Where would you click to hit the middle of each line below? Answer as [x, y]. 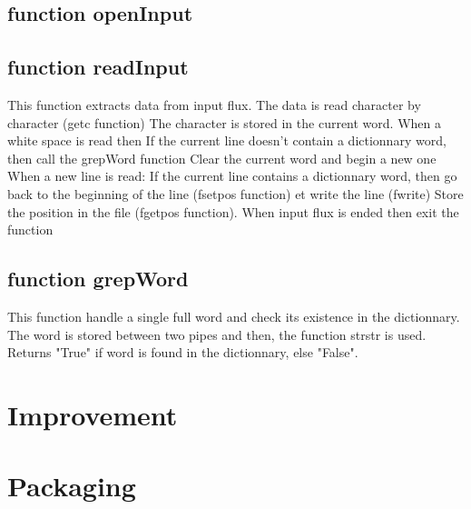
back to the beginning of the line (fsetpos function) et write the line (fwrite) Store [235, 193]
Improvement [93, 414]
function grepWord [98, 279]
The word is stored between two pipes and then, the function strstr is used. [217, 334]
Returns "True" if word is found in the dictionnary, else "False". [183, 352]
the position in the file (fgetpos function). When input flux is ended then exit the [233, 211]
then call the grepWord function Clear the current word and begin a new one [222, 158]
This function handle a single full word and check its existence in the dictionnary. [234, 316]
